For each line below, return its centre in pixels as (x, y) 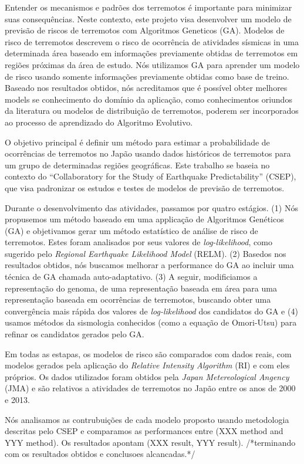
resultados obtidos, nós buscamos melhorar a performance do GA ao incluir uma (149, 265)
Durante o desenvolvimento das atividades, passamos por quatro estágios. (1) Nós (151, 207)
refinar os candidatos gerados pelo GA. (75, 334)
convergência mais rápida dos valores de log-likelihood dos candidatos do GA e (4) (151, 311)
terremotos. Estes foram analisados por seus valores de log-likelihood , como (139, 242)
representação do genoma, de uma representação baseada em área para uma (141, 288)
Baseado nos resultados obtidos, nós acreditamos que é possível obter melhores (146, 88)
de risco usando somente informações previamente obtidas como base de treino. (147, 76)
